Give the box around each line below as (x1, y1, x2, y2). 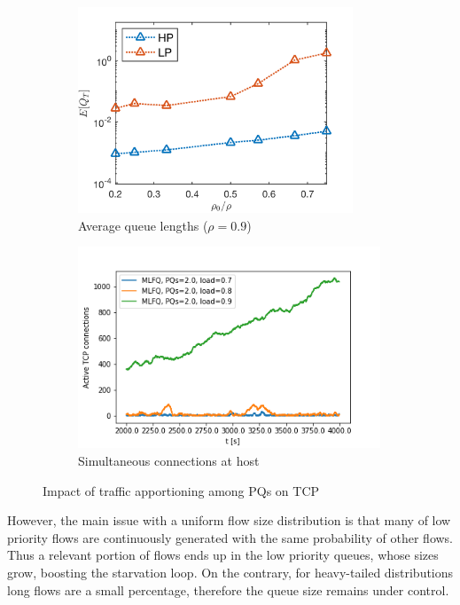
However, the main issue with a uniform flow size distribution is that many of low (7, 511, 451, 530)
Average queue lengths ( (78, 216, 208, 234)
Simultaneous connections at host (78, 452, 260, 469)
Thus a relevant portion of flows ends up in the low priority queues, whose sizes (7, 546, 439, 564)
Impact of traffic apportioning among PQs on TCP (43, 481, 320, 499)
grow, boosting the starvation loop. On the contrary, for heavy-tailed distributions (7, 562, 454, 581)
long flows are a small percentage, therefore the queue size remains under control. (7, 580, 449, 599)
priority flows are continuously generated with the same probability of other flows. (7, 528, 454, 546)
